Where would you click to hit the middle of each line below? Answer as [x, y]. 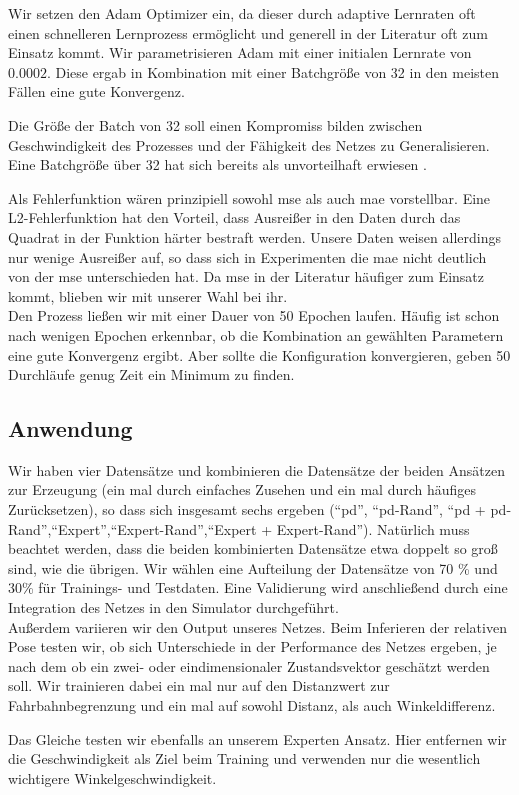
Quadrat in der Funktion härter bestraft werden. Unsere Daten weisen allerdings [254, 236]
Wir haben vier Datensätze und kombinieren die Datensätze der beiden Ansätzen [256, 469]
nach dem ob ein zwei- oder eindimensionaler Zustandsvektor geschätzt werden [249, 665]
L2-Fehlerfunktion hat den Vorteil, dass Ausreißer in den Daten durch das [234, 217]
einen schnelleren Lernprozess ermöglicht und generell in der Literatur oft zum [248, 32]
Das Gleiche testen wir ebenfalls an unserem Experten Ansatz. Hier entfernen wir [257, 738]
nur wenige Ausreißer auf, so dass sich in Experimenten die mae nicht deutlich [247, 256]
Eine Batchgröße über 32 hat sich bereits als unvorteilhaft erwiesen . [217, 164]
